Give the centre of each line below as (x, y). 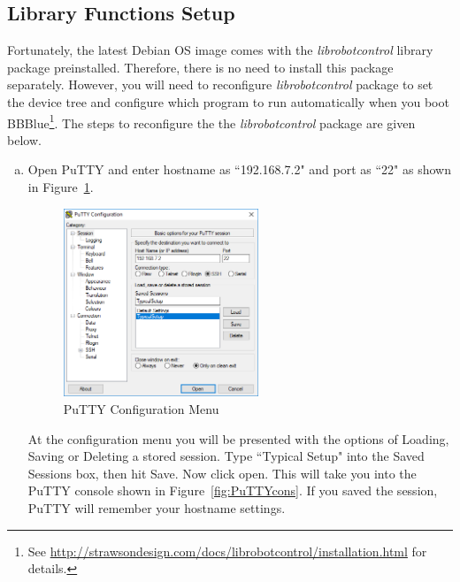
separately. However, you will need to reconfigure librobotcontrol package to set (220, 84)
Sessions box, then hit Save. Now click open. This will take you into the (222, 473)
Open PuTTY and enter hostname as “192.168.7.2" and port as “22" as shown (239, 169)
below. (24, 139)
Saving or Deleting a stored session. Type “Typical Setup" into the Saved (226, 456)
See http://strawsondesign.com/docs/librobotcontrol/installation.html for (227, 551)
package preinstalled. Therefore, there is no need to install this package (200, 67)
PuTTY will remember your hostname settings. (157, 507)
